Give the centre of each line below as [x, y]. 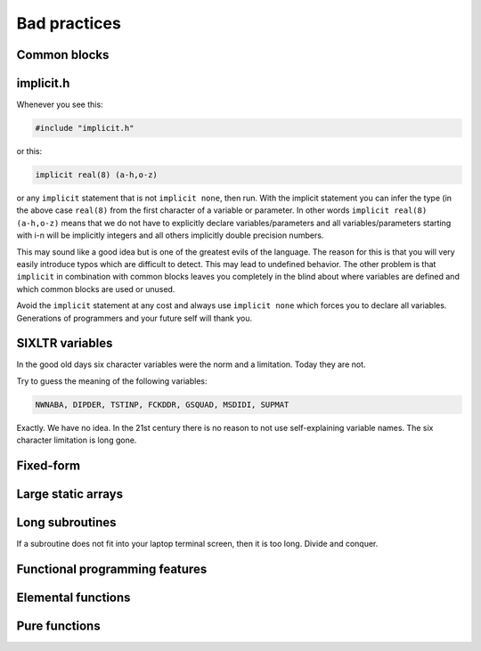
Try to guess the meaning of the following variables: [112, 381]
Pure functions [59, 626]
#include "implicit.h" [85, 128]
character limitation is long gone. [77, 440]
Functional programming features [112, 569]
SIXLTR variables [65, 343]
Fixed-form [49, 466]
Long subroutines [66, 522]
